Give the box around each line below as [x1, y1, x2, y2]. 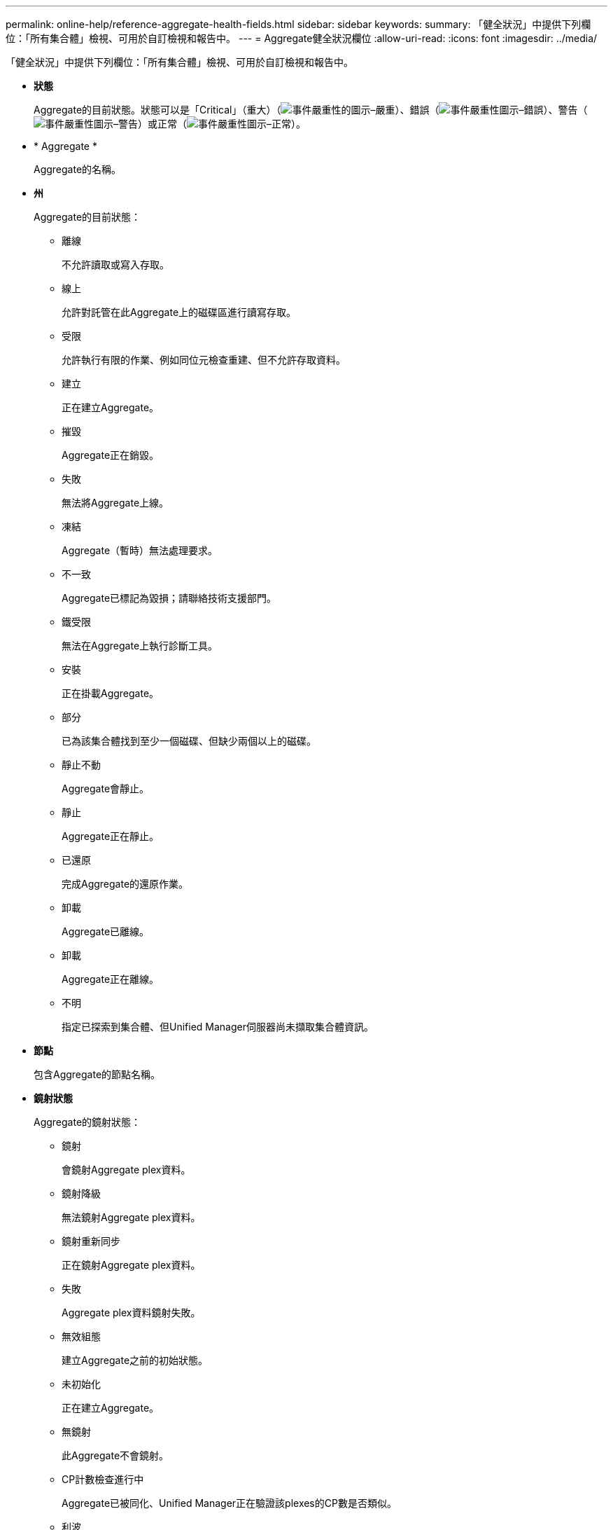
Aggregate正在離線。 [62, 973, 160, 985]
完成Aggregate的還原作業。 [62, 878, 189, 890]
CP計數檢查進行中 [62, 1473, 144, 1485]
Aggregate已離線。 [62, 925, 150, 937]
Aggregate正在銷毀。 [62, 449, 160, 461]
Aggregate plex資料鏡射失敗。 [62, 1307, 201, 1318]
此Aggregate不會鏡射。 [62, 1449, 169, 1461]
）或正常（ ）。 [138, 118, 306, 130]
